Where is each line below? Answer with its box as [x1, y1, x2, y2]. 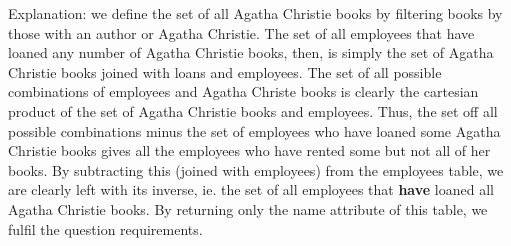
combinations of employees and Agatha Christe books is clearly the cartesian [8, 81, 479, 102]
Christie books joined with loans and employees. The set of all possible [8, 61, 442, 82]
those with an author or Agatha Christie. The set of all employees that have [8, 22, 475, 43]
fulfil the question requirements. [8, 218, 203, 239]
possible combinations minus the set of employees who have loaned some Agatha [8, 120, 501, 141]
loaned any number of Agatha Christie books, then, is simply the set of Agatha [8, 42, 494, 63]
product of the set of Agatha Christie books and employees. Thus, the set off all [8, 100, 498, 121]
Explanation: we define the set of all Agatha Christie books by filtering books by [8, 3, 503, 23]
